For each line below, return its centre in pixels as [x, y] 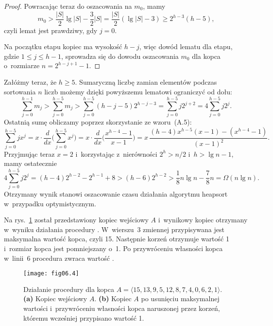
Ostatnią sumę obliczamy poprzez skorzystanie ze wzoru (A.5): [98, 122]
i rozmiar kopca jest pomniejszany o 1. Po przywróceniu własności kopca [113, 248]
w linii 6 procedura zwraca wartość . [59, 258]
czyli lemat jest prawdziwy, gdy [51, 30]
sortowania [20, 91]
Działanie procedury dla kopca [69, 289]
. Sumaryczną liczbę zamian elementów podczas [146, 82]
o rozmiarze [22, 65]
